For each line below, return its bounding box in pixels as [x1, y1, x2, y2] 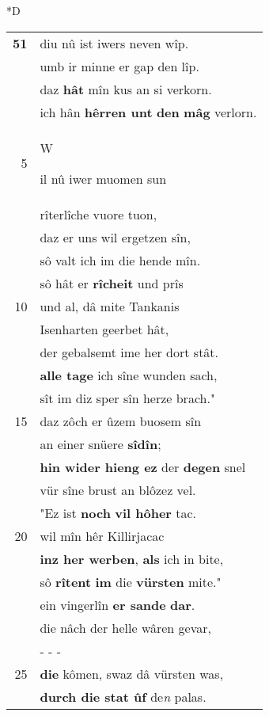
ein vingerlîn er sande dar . [40, 595, 195, 614]
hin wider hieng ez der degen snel [40, 457, 246, 476]
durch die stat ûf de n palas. [40, 687, 206, 706]
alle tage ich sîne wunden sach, [40, 365, 218, 384]
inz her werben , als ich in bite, [40, 549, 224, 568]
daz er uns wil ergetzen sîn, [40, 227, 191, 246]
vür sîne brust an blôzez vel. [40, 480, 196, 499]
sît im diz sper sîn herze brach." [40, 388, 215, 407]
